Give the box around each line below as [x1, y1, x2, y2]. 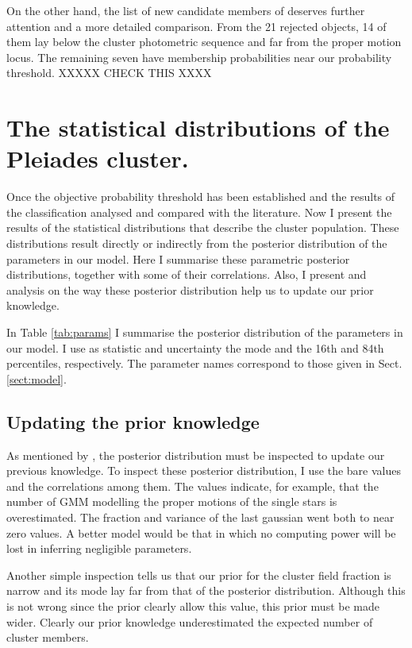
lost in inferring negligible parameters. [6, 540, 192, 557]
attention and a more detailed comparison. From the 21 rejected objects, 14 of [6, 17, 387, 34]
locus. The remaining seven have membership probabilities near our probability [6, 48, 392, 65]
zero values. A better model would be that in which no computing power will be [6, 524, 396, 541]
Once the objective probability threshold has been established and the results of [6, 188, 395, 205]
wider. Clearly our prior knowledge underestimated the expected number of [6, 613, 373, 630]
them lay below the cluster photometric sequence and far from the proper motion [6, 33, 402, 50]
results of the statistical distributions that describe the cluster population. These [6, 219, 399, 236]
